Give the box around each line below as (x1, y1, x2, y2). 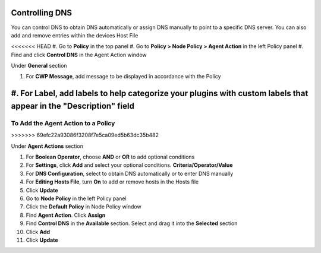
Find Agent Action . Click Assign (26, 211, 106, 219)
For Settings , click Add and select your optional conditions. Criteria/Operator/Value (26, 162, 233, 169)
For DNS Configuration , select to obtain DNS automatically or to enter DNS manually (26, 170, 234, 177)
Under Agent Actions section (11, 143, 83, 150)
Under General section (11, 62, 68, 69)
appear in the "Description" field (11, 101, 135, 111)
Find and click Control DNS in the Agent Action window (11, 51, 147, 58)
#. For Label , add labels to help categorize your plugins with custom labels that (11, 88, 309, 99)
